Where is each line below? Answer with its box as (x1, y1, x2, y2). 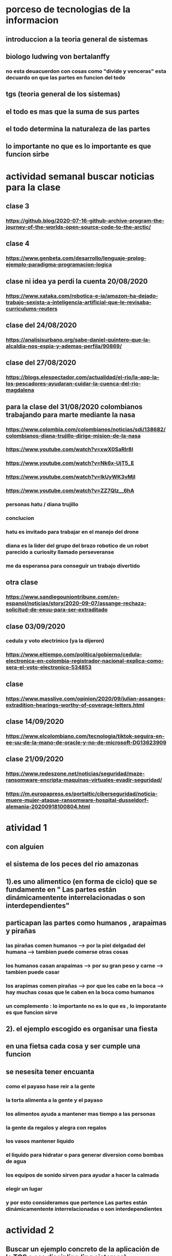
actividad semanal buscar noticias (6, 171, 155, 182)
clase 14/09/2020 (6, 717, 64, 726)
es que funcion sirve (6, 1009, 58, 1016)
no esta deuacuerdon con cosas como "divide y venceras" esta (6, 68, 166, 75)
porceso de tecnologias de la (6, 4, 131, 15)
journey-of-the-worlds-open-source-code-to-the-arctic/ (6, 223, 151, 231)
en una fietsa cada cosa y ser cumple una (6, 1042, 141, 1051)
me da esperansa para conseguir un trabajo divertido (6, 562, 140, 569)
